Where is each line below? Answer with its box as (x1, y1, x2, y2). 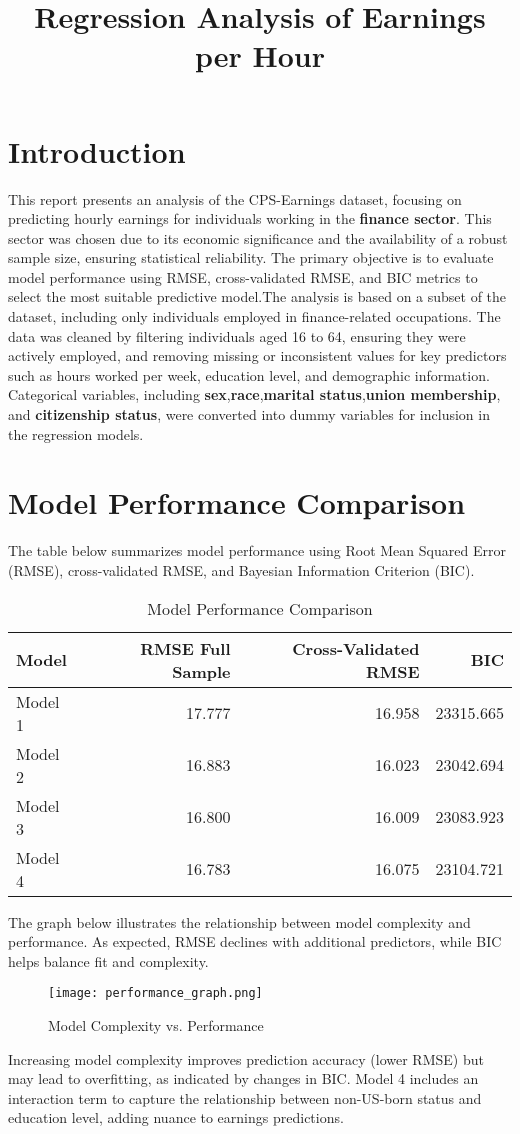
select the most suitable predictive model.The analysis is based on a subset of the (8, 286, 507, 307)
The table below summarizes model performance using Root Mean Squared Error (8, 540, 506, 561)
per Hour (194, 35, 325, 76)
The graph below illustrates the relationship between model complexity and (8, 911, 471, 932)
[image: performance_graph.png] (48, 986, 263, 1001)
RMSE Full (140, 636, 231, 660)
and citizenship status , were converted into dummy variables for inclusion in (8, 404, 490, 425)
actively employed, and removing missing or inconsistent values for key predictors (8, 345, 507, 366)
